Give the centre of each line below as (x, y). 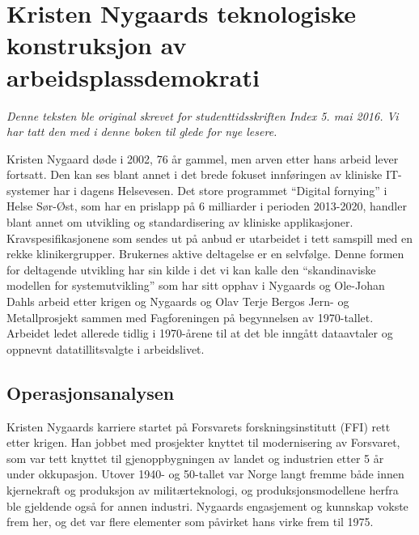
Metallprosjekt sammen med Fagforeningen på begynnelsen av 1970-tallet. (190, 317)
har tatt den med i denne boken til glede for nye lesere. (142, 132)
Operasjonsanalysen (91, 392)
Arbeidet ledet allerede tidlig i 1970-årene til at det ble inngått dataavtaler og (200, 333)
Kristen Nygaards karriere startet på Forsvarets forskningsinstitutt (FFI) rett (199, 426)
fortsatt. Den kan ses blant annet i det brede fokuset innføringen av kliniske (195, 174)
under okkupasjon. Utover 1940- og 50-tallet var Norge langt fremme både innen (205, 474)
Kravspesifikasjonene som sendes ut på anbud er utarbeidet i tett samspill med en (209, 238)
